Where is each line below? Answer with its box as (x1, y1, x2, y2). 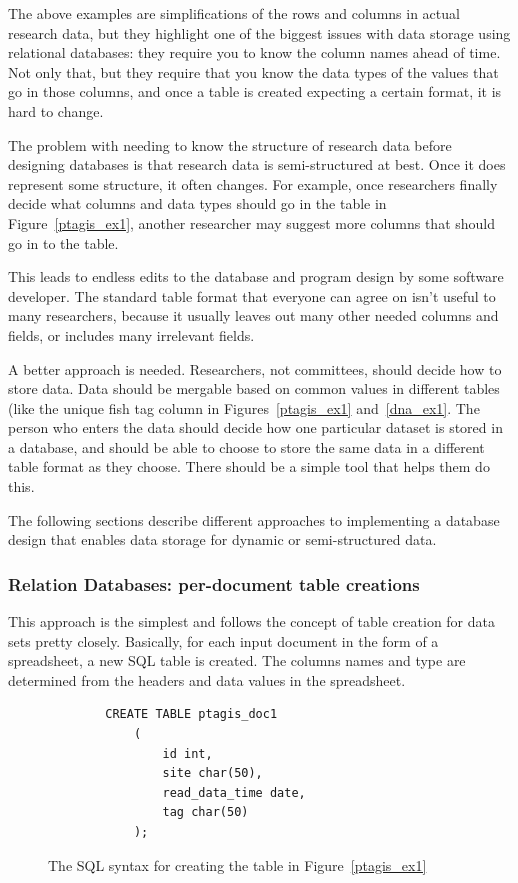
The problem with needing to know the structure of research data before (8, 134, 452, 155)
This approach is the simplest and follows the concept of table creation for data (8, 611, 495, 632)
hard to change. (8, 100, 104, 121)
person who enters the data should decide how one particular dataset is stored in (8, 417, 503, 438)
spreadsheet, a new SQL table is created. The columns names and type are (8, 650, 466, 671)
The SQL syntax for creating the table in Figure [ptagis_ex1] (48, 854, 427, 875)
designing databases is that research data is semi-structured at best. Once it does (8, 154, 506, 175)
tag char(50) (162, 805, 249, 820)
